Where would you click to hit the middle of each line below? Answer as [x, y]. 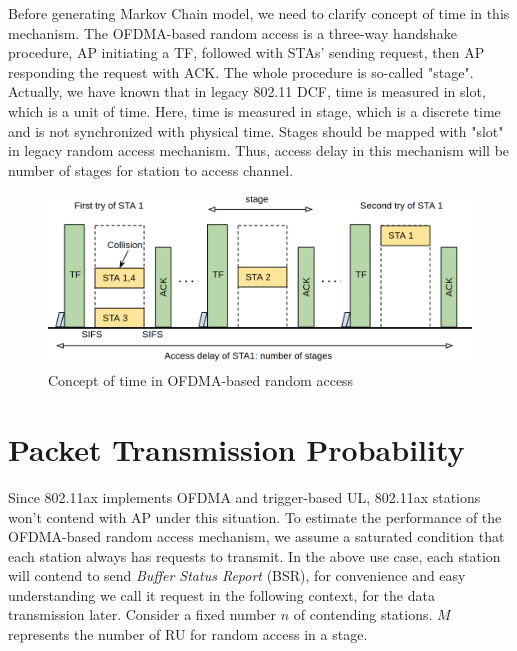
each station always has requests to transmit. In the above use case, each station [254, 555]
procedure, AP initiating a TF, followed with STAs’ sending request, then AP [246, 52]
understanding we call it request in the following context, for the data [221, 594]
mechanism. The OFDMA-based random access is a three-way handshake [232, 32]
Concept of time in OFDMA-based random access [201, 380]
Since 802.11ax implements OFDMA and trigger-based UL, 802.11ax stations [244, 496]
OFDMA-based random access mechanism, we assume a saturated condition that [256, 536]
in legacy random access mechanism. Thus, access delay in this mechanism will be [259, 150]
